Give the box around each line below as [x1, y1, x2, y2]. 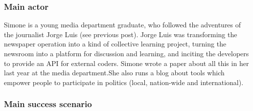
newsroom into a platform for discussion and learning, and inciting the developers [4, 48, 249, 58]
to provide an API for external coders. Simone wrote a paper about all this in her [4, 58, 249, 68]
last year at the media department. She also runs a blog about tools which [4, 67, 225, 78]
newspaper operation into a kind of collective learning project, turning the [4, 39, 227, 49]
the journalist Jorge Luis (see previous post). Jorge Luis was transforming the [4, 29, 237, 39]
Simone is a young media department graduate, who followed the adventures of [4, 20, 241, 30]
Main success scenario [4, 98, 92, 110]
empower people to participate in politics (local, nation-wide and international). [4, 77, 244, 87]
